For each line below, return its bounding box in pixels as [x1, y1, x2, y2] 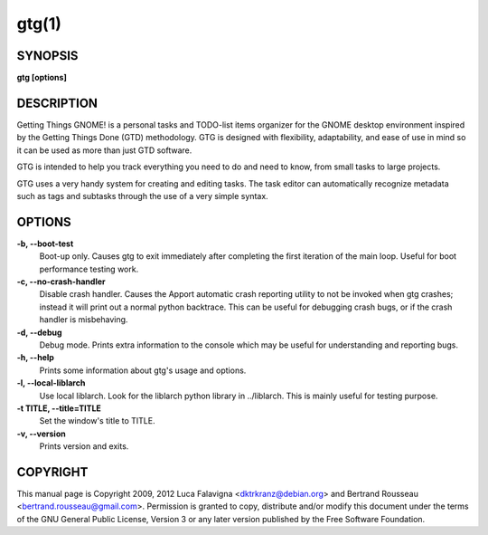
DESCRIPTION [16, 95, 99, 110]
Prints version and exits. [39, 441, 129, 452]
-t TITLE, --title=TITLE [16, 403, 101, 414]
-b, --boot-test [16, 238, 74, 249]
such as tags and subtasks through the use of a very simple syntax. [16, 190, 268, 201]
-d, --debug [16, 327, 62, 338]
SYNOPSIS [16, 48, 79, 63]
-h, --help [16, 352, 54, 363]
